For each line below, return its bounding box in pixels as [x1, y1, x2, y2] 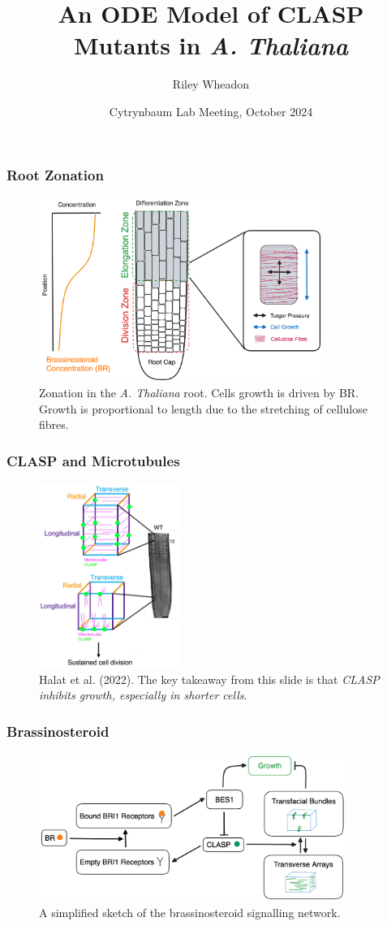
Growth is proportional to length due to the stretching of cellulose [39, 400, 368, 417]
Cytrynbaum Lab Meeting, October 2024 [109, 102, 313, 119]
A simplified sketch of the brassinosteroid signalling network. [39, 904, 341, 921]
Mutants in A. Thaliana [74, 28, 348, 63]
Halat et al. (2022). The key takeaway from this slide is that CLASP [39, 670, 380, 687]
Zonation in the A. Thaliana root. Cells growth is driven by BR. [39, 384, 359, 401]
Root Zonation [6, 164, 104, 184]
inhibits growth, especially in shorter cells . [39, 686, 247, 703]
